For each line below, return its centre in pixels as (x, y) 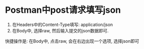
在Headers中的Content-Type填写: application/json (62, 24)
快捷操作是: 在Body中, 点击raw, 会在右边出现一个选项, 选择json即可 (72, 41)
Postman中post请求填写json (63, 10)
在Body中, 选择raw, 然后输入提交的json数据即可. (60, 30)
